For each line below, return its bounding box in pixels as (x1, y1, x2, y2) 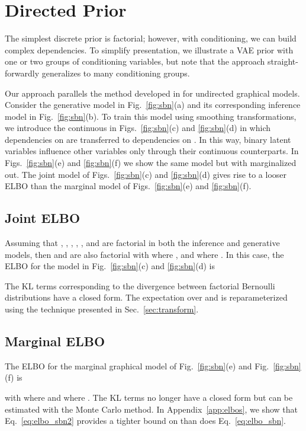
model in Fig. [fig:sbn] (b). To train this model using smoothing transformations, (5, 110, 297, 122)
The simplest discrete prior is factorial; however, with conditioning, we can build (5, 32, 297, 44)
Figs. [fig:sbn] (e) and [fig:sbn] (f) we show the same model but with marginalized (5, 157, 297, 169)
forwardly (5, 66, 40, 79)
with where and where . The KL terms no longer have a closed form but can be (5, 391, 293, 403)
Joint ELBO (5, 209, 80, 227)
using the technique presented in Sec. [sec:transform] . (5, 303, 199, 315)
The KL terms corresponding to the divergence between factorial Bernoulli (5, 279, 275, 292)
